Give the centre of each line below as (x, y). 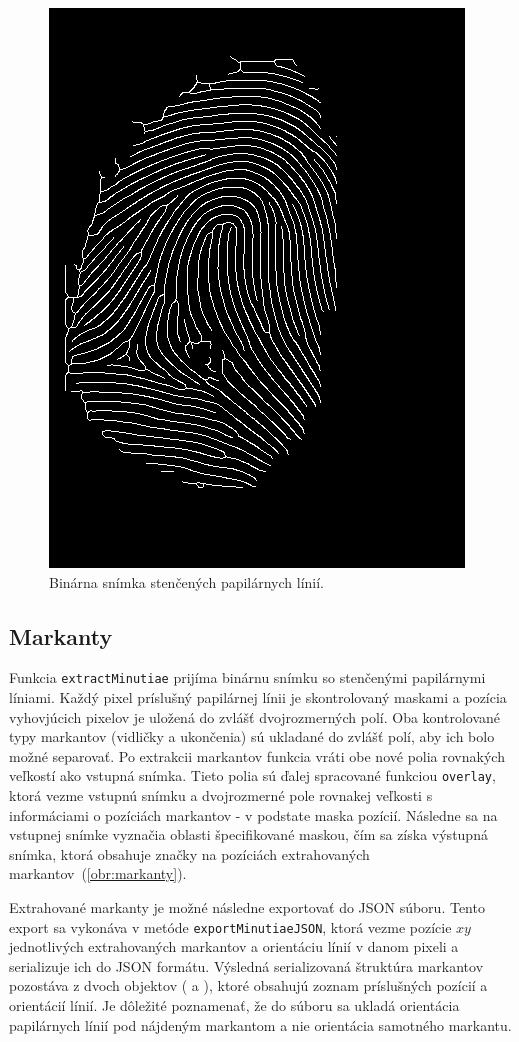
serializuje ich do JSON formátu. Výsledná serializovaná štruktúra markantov (246, 965)
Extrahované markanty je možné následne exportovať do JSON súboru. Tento (247, 907)
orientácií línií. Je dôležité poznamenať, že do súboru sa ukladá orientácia (234, 1005)
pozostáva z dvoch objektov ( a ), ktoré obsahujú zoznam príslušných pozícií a (248, 985)
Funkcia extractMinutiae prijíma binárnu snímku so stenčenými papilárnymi (247, 677)
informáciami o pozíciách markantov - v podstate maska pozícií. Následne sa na (253, 814)
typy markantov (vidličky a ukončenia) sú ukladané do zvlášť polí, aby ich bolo (252, 736)
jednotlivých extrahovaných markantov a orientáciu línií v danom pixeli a (234, 946)
